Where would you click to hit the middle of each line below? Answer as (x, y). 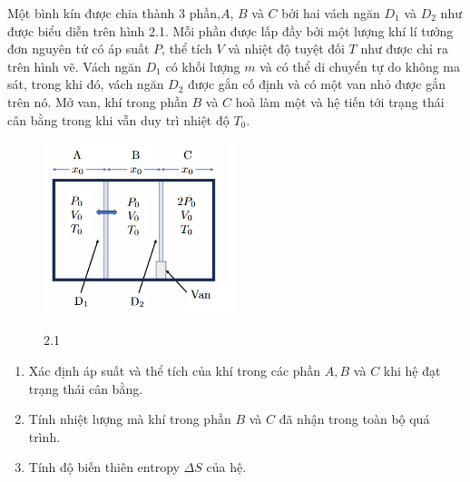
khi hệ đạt (412, 371)
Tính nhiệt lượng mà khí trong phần (130, 419)
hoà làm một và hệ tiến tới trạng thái (340, 101)
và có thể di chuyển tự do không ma (360, 66)
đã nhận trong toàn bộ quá (354, 419)
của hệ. (226, 467)
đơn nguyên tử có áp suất (78, 49)
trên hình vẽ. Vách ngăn (74, 66)
